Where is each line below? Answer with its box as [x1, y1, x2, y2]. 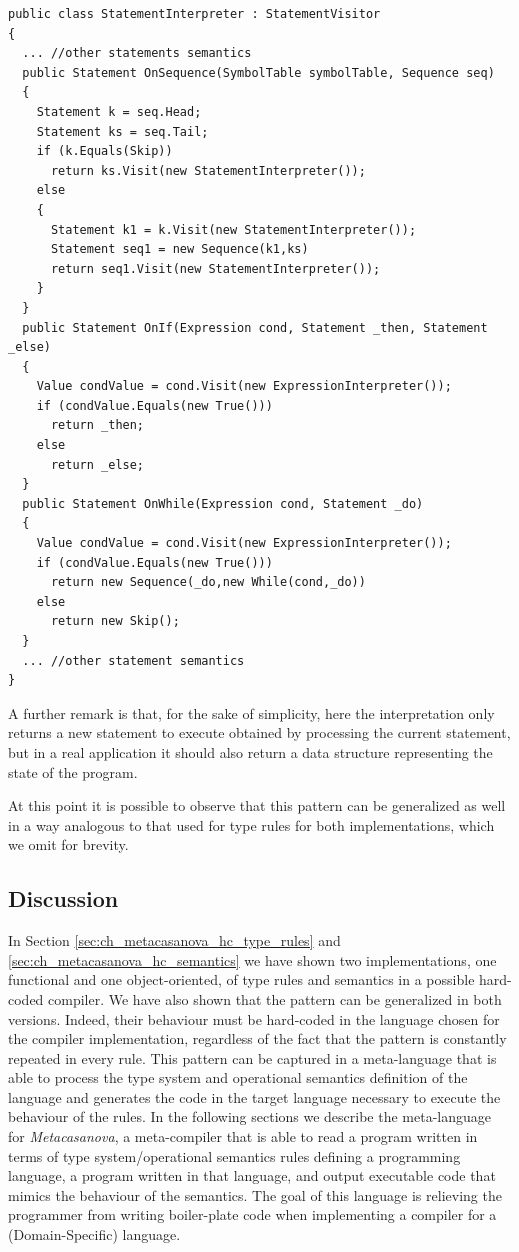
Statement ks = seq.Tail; [36, 124, 209, 139]
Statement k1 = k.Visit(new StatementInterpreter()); [50, 222, 417, 237]
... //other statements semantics [22, 46, 252, 61]
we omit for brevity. [8, 834, 129, 855]
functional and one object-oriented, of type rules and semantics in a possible [8, 969, 475, 990]
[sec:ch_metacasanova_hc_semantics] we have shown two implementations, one [8, 949, 497, 970]
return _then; [50, 418, 145, 433]
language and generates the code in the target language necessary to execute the [8, 1086, 501, 1107]
